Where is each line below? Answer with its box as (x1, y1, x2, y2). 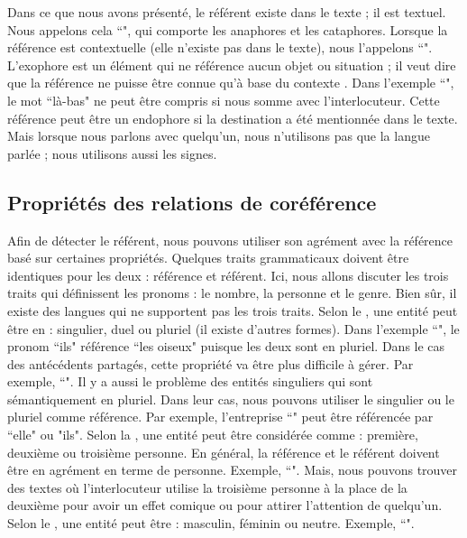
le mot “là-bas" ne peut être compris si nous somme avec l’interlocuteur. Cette (7, 90, 440, 109)
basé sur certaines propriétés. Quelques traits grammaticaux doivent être (7, 248, 409, 267)
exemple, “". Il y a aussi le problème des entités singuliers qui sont (7, 372, 373, 391)
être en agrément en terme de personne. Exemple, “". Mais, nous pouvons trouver (7, 460, 458, 479)
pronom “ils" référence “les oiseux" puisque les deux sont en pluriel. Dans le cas (7, 337, 445, 356)
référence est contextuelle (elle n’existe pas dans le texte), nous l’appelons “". (7, 38, 433, 57)
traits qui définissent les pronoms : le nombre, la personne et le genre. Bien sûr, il (7, 283, 457, 302)
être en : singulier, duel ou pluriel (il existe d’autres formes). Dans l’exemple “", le (7, 319, 460, 338)
